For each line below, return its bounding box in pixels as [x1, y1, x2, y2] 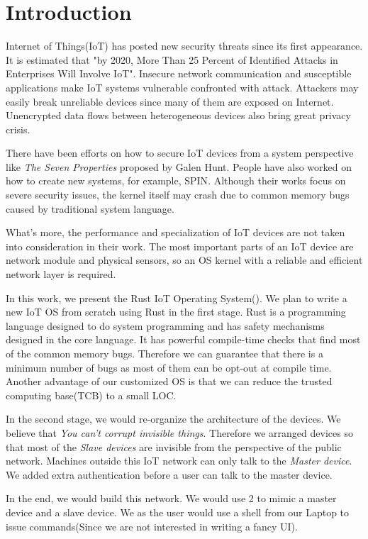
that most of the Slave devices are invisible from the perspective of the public [6, 439, 342, 454]
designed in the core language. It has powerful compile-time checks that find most [6, 332, 361, 347]
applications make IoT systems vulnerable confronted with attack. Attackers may [6, 79, 359, 94]
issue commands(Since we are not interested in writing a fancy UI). [6, 518, 298, 533]
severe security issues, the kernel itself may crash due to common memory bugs [6, 187, 350, 202]
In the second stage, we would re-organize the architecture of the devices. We [6, 411, 341, 426]
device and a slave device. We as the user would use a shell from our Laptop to [6, 504, 350, 519]
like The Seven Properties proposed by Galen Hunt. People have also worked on [6, 159, 352, 174]
